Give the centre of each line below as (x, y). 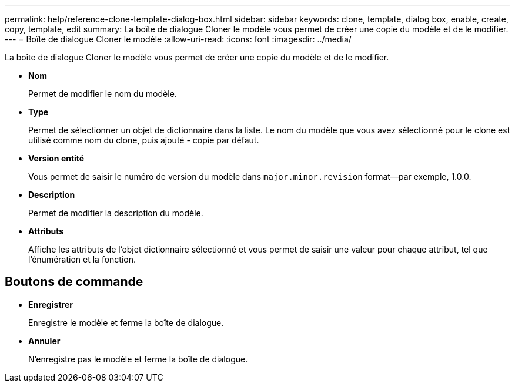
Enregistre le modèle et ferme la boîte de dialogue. (126, 322)
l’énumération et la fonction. (82, 259)
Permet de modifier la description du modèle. (116, 213)
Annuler (44, 341)
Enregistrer (51, 304)
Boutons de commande (74, 282)
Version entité (56, 158)
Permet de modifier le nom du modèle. (103, 94)
